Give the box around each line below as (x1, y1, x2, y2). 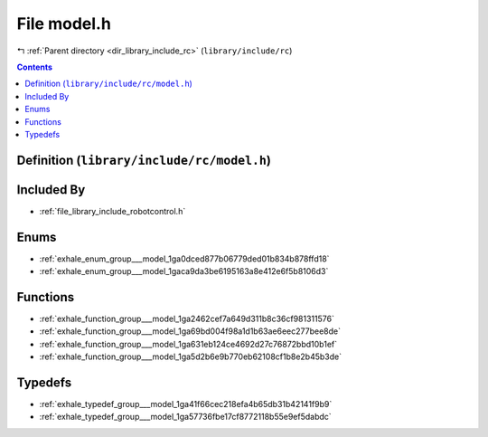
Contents (16, 62, 53, 72)
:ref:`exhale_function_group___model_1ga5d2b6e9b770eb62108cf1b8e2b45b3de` (39, 351, 343, 362)
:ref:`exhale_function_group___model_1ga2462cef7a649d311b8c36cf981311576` (39, 313, 334, 325)
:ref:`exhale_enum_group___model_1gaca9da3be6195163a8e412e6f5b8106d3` (39, 266, 329, 277)
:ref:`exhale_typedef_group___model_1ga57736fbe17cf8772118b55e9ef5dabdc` (39, 412, 332, 423)
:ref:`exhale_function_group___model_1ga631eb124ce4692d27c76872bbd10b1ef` (39, 338, 338, 349)
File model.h (16, 14, 112, 33)
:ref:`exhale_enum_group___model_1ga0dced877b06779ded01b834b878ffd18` (39, 253, 330, 264)
